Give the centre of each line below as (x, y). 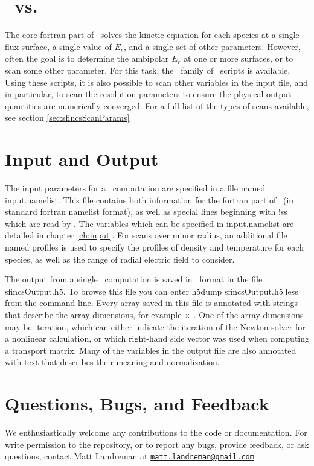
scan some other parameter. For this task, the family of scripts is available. (148, 70)
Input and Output (82, 159)
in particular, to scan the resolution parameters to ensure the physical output (148, 94)
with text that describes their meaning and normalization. (112, 362)
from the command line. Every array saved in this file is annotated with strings (151, 303)
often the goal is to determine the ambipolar (87, 58)
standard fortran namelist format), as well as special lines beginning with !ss (146, 212)
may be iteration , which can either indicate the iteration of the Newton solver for (155, 326)
